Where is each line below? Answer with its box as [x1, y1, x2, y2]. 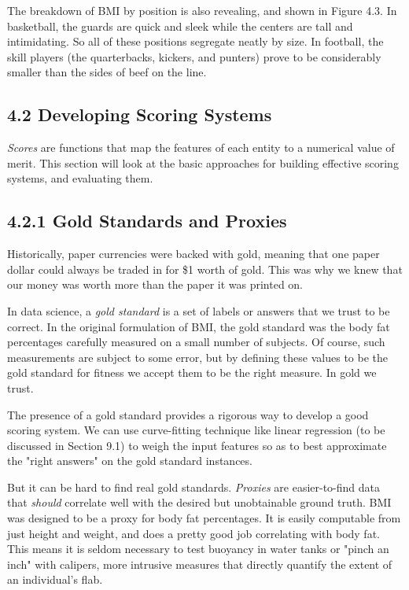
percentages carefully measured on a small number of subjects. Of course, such [7, 334, 385, 350]
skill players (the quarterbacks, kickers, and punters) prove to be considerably [7, 48, 381, 65]
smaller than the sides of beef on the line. [7, 64, 207, 80]
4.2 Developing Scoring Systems [7, 102, 272, 127]
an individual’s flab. [7, 571, 103, 588]
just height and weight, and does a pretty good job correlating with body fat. [7, 525, 380, 541]
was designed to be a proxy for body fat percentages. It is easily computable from [7, 510, 401, 526]
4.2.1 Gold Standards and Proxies [7, 208, 287, 233]
